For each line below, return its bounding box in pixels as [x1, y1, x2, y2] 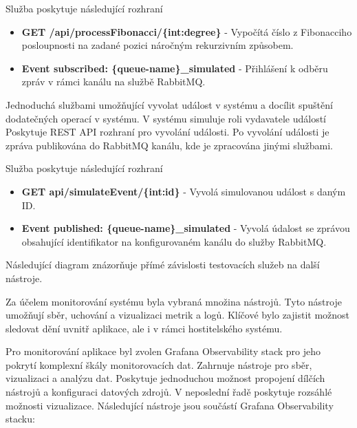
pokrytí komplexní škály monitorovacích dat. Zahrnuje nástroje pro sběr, [6, 357, 312, 372]
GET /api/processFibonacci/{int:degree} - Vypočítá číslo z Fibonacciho [21, 24, 352, 39]
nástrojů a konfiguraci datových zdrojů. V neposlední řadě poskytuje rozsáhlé [6, 385, 332, 399]
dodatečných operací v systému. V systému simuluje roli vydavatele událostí [6, 111, 327, 125]
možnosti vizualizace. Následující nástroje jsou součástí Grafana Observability [6, 398, 334, 412]
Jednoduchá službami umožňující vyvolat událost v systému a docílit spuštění [6, 97, 333, 111]
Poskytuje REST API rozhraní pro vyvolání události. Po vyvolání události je [6, 125, 329, 139]
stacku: [6, 411, 35, 426]
